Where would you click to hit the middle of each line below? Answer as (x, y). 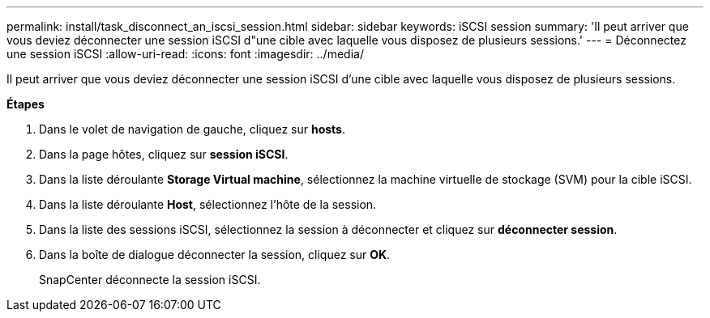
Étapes (26, 104)
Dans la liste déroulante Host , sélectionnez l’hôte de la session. (208, 204)
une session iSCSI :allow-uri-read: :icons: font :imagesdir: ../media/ (185, 54)
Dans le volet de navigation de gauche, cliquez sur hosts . (192, 129)
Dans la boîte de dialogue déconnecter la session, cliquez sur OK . (215, 254)
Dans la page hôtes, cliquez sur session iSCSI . (164, 154)
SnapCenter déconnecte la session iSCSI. (150, 280)
